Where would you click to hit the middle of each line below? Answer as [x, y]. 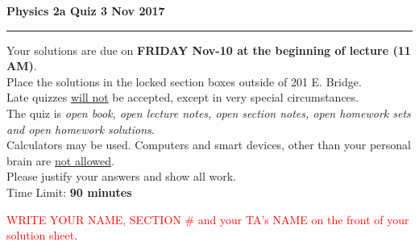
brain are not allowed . [60, 160]
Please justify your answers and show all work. [121, 176]
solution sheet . [42, 235]
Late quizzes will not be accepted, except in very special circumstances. [183, 97]
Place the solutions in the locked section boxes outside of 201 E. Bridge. [184, 81]
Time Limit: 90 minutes [69, 192]
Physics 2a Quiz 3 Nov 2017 [86, 10]
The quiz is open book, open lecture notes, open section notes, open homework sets [209, 113]
